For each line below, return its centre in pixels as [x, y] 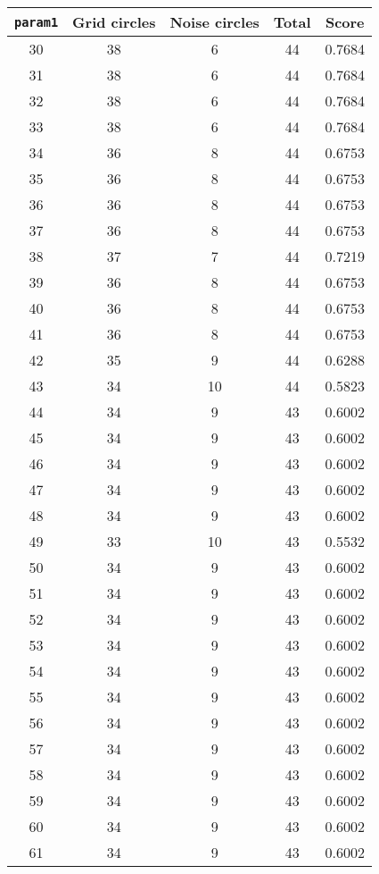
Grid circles [114, 22]
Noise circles [214, 22]
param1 [37, 22]
